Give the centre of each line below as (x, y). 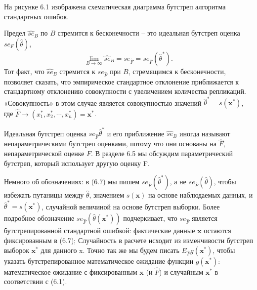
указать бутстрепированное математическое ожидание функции (99, 261)
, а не (178, 182)
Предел (15, 33)
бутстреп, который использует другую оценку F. (77, 163)
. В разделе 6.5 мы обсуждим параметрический (162, 153)
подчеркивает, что (150, 218)
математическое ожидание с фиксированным (71, 271)
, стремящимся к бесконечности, (177, 71)
